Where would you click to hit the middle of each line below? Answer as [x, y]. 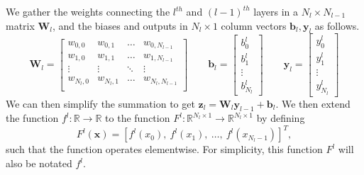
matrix [20, 25]
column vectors [254, 25]
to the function [138, 118]
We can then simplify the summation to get [100, 103]
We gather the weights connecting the [88, 11]
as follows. [337, 25]
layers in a [276, 11]
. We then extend [313, 103]
